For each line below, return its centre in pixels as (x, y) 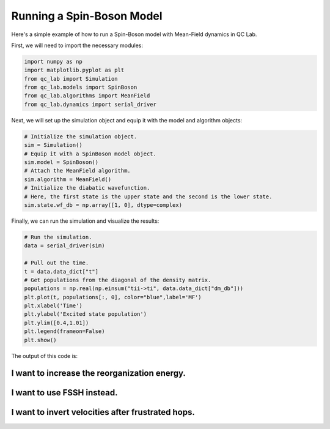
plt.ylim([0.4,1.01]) (57, 323)
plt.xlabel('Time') (53, 306)
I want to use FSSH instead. (64, 393)
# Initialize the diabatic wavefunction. (87, 188)
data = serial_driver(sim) (64, 246)
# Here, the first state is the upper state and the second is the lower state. (148, 196)
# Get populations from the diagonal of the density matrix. (118, 280)
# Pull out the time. (57, 263)
